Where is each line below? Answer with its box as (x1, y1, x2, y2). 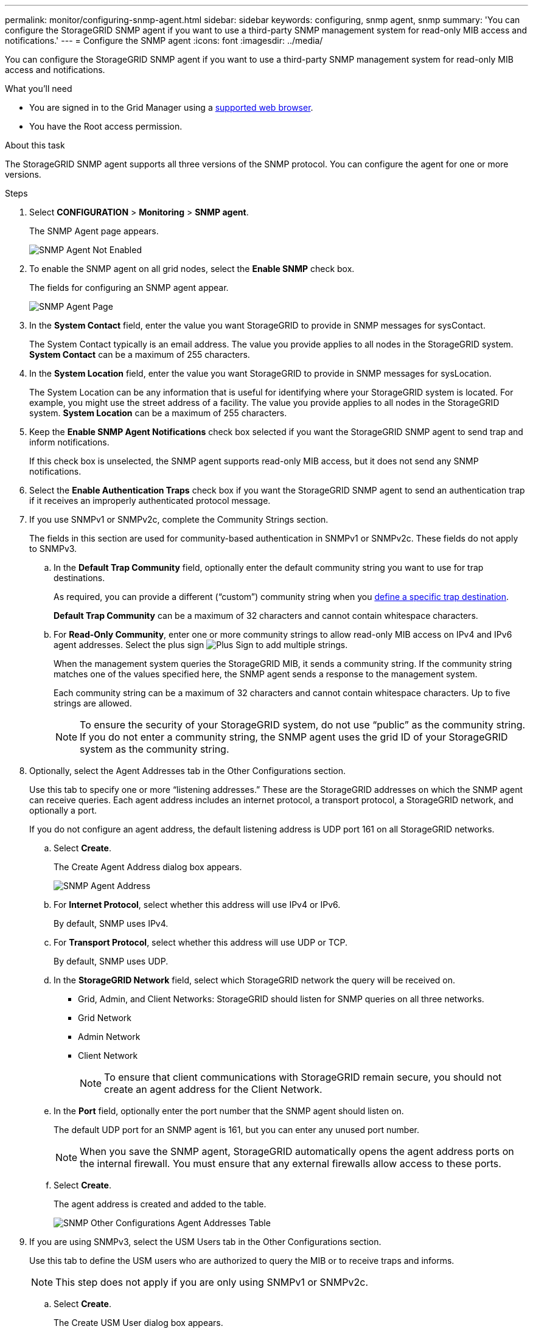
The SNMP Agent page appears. (29, 226, 159, 236)
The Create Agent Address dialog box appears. (54, 862, 242, 872)
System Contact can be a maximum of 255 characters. (29, 349, 250, 360)
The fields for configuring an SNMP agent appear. (29, 282, 229, 293)
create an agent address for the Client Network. (104, 1083, 322, 1095)
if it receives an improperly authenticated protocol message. (29, 495, 271, 506)
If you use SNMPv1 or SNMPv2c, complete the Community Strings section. (29, 514, 329, 525)
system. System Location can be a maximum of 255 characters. (29, 408, 287, 418)
